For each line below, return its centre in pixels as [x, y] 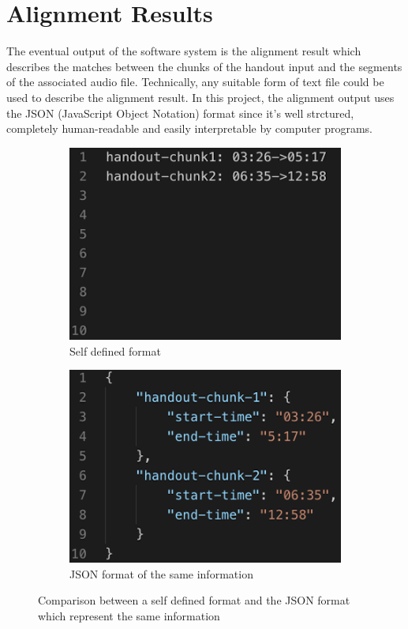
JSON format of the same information [161, 573]
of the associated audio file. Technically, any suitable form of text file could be [195, 82]
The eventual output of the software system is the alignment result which [184, 51]
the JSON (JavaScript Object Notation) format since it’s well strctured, [180, 113]
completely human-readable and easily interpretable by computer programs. [189, 128]
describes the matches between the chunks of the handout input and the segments [204, 66]
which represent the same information [129, 615]
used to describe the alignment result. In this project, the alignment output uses [200, 97]
